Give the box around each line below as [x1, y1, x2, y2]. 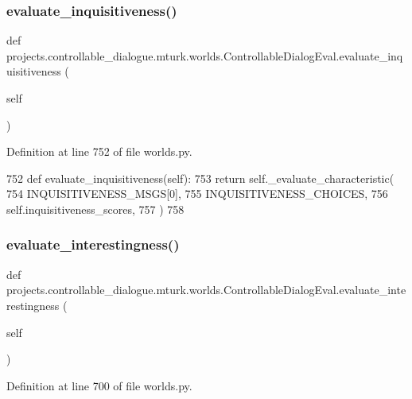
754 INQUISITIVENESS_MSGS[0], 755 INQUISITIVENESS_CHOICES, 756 [6, 185, 388, 202]
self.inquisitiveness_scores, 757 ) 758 [6, 200, 185, 217]
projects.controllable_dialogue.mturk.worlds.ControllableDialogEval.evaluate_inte [6, 281, 406, 298]
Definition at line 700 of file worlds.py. [6, 377, 192, 393]
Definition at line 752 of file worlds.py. [6, 143, 192, 160]
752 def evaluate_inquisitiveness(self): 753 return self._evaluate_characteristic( [6, 169, 395, 186]
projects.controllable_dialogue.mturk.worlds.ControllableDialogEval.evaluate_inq [6, 47, 403, 64]
